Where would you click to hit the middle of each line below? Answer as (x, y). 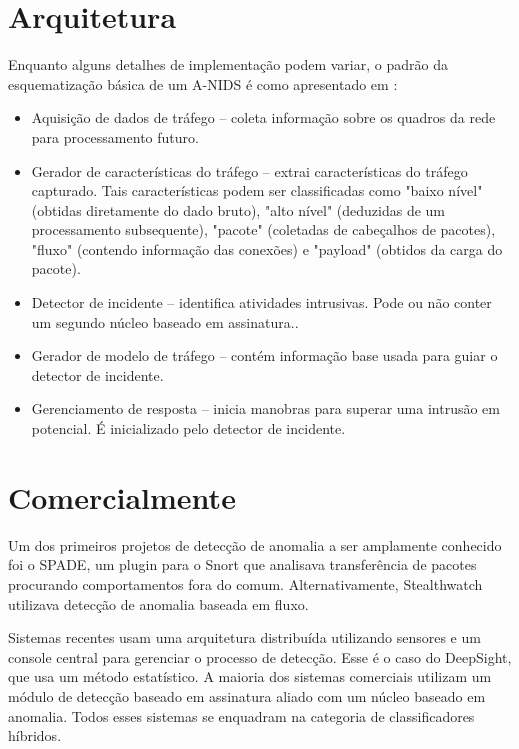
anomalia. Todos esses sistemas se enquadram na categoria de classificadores (241, 715)
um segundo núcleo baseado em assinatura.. (165, 321)
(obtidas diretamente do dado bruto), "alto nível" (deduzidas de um (238, 209)
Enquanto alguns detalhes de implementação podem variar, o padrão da (228, 64)
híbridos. (35, 735)
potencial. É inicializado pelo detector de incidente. (188, 428)
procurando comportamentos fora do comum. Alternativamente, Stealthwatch (245, 583)
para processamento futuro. (115, 136)
